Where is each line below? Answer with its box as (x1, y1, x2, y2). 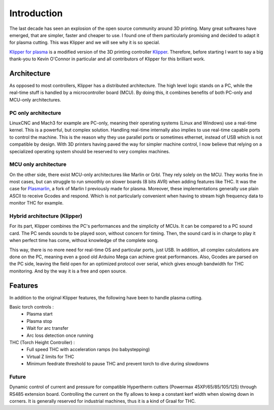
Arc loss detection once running (26, 332, 94, 338)
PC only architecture (9, 109, 61, 116)
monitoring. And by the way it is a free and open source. (9, 268, 127, 274)
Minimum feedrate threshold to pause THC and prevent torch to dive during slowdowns (26, 361, 209, 367)
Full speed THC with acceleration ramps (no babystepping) (26, 347, 150, 353)
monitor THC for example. (9, 200, 64, 206)
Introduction (9, 8, 63, 19)
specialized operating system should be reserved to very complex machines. (9, 148, 170, 154)
